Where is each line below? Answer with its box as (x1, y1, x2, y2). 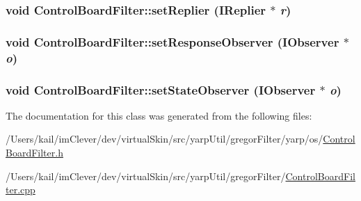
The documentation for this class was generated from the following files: (6, 108, 312, 122)
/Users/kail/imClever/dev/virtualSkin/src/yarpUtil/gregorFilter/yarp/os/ (6, 131, 323, 146)
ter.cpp (6, 182, 35, 197)
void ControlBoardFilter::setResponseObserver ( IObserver (6, 33, 339, 50)
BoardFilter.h (6, 145, 63, 160)
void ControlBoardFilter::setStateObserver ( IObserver (6, 81, 316, 98)
